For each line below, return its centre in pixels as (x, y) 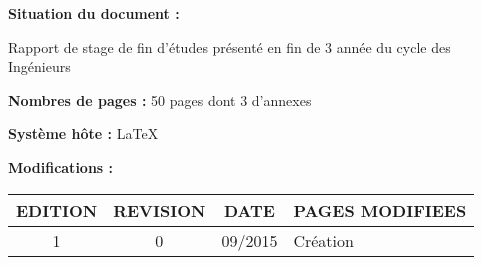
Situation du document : (94, 13)
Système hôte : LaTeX (83, 133)
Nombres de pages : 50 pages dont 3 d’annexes (160, 99)
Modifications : (61, 166)
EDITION (57, 210)
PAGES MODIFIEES (380, 210)
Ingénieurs (39, 66)
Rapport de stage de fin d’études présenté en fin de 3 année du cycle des (229, 46)
